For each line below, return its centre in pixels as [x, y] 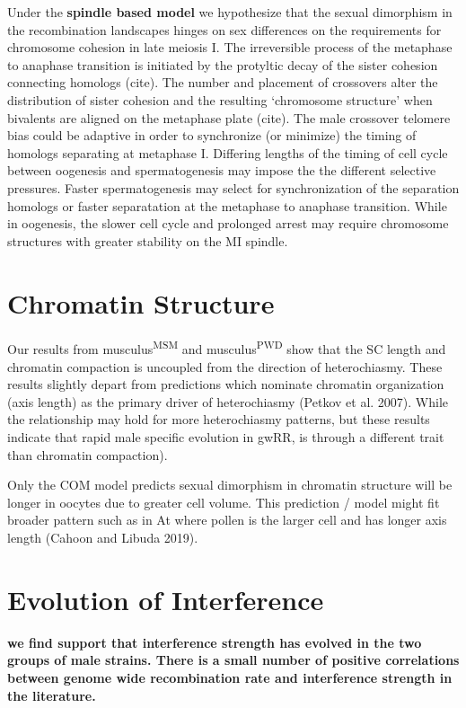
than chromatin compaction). [88, 454]
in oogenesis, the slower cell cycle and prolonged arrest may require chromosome [228, 223]
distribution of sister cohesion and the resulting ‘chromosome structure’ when [220, 99]
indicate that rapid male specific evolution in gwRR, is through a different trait [226, 437]
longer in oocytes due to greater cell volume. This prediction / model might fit [224, 502]
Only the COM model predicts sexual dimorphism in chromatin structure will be [230, 485]
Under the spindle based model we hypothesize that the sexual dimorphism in [230, 12]
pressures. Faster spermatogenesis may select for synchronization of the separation [233, 187]
